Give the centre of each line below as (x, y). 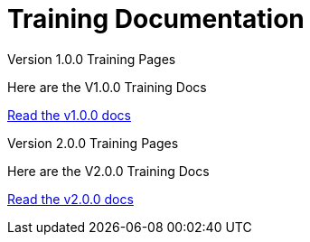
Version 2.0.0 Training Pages (93, 143)
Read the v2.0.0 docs (70, 199)
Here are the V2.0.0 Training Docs (108, 171)
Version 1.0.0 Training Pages (92, 59)
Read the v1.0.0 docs (69, 115)
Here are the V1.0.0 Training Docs (107, 87)
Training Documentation (156, 19)
